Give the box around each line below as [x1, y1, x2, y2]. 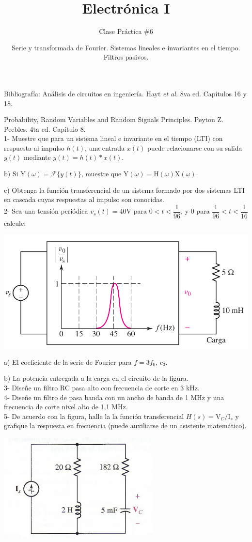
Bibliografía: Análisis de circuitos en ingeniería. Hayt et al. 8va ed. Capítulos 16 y [4, 88, 247, 98]
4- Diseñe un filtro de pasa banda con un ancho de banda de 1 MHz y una [4, 392, 224, 402]
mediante [24, 152, 51, 162]
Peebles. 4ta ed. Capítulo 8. [4, 124, 86, 134]
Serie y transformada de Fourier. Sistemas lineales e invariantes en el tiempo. [12, 42, 240, 52]
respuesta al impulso [4, 142, 64, 153]
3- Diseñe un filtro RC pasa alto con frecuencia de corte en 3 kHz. [4, 382, 200, 392]
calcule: [4, 217, 26, 228]
